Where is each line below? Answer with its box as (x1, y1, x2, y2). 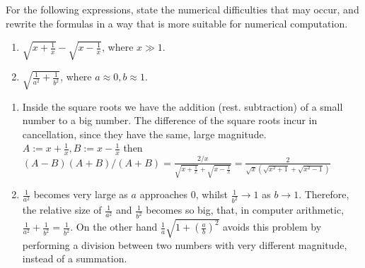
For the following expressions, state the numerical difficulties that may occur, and (6, 2, 359, 16)
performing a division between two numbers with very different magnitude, (22, 237, 347, 252)
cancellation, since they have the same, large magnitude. (22, 126, 267, 141)
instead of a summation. (22, 251, 127, 266)
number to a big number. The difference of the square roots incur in (22, 113, 318, 128)
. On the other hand (70, 219, 158, 234)
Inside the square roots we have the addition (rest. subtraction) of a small (22, 99, 343, 114)
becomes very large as (33, 187, 128, 202)
